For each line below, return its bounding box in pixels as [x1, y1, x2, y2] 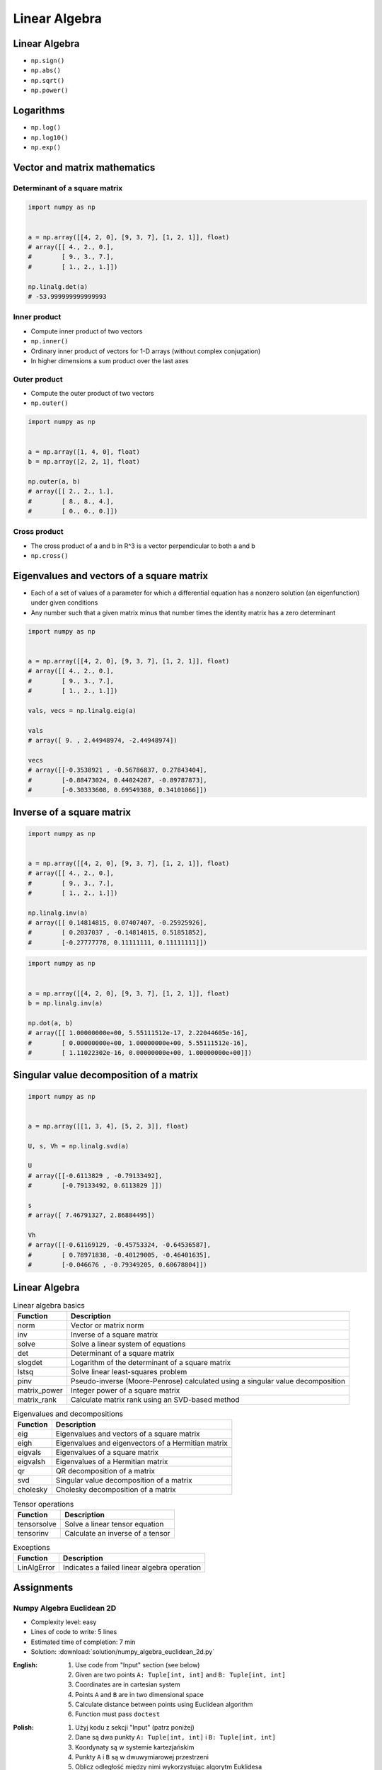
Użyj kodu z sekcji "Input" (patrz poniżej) [75, 1723, 195, 1731]
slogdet [17, 1358, 42, 1368]
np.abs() [30, 67, 62, 74]
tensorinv [17, 1528, 49, 1538]
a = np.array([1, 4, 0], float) [28, 447, 141, 456]
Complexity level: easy [30, 1618, 97, 1626]
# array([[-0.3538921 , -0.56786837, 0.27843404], [28, 766, 208, 775]
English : [13, 1660, 38, 1669]
